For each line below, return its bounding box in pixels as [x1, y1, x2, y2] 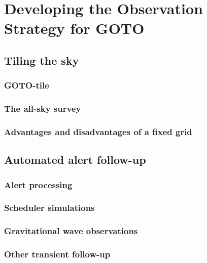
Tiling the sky [4, 52, 79, 68]
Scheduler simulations [4, 201, 95, 214]
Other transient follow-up [4, 248, 111, 260]
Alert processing [4, 178, 73, 191]
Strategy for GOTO [4, 18, 145, 38]
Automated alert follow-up [4, 152, 146, 167]
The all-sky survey [4, 102, 81, 115]
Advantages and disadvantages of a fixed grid [4, 125, 192, 138]
